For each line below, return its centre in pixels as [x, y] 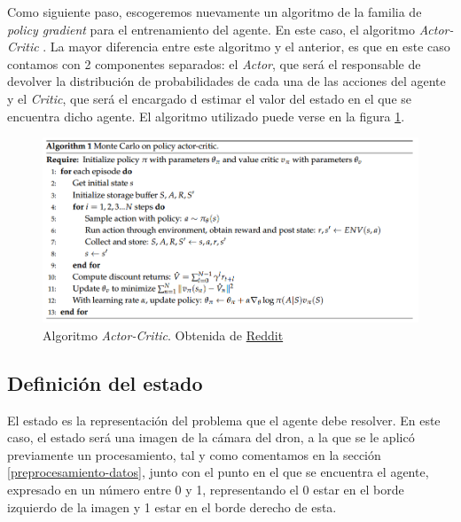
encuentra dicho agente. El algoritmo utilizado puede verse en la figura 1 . [206, 116]
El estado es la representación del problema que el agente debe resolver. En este [224, 420]
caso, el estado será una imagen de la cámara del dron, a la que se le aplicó [211, 437]
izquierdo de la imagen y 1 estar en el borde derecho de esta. [172, 506]
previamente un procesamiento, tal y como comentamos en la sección [194, 454]
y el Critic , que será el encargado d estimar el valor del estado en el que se [210, 98]
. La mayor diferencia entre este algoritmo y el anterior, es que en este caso [246, 47]
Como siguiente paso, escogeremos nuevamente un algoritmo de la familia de [215, 12]
